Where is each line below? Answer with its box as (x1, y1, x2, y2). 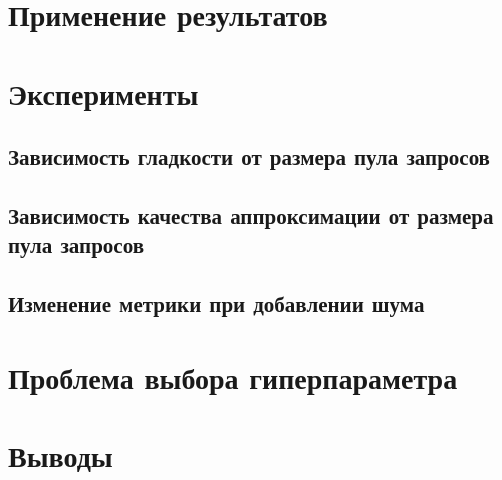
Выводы (8, 435, 113, 476)
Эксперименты (8, 72, 199, 113)
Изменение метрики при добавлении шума (8, 288, 425, 319)
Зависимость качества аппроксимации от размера (8, 199, 494, 230)
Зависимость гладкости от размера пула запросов (8, 141, 490, 172)
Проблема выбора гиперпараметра (8, 356, 458, 397)
